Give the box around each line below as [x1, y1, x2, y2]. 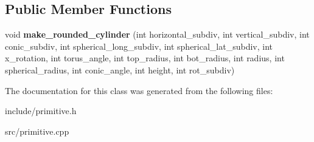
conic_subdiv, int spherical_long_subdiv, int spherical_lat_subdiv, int [5, 39, 273, 52]
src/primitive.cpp [5, 124, 69, 137]
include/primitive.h [5, 104, 77, 117]
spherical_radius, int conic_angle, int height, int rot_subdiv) [5, 63, 235, 76]
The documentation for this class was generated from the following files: [5, 84, 273, 96]
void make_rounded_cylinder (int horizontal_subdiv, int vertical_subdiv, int [5, 28, 310, 41]
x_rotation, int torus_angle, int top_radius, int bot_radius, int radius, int [5, 52, 285, 64]
